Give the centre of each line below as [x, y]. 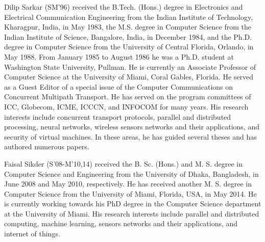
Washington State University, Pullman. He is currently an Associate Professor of [130, 66]
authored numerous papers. [47, 146]
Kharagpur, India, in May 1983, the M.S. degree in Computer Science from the [128, 27]
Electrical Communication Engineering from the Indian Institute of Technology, [129, 17]
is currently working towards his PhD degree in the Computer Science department [133, 204]
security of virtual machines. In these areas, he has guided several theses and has [130, 136]
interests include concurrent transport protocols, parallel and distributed [118, 116]
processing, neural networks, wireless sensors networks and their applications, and [132, 127]
